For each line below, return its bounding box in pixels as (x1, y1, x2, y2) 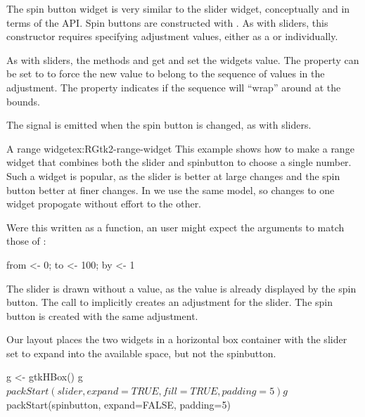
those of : (6, 233, 46, 248)
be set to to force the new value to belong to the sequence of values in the (6, 66, 325, 81)
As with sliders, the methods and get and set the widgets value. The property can (6, 52, 359, 67)
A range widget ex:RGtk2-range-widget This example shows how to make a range (6, 141, 354, 155)
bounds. (6, 94, 40, 108)
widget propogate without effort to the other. (6, 196, 202, 211)
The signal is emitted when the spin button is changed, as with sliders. (6, 117, 312, 132)
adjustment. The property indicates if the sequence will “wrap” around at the (6, 79, 341, 94)
